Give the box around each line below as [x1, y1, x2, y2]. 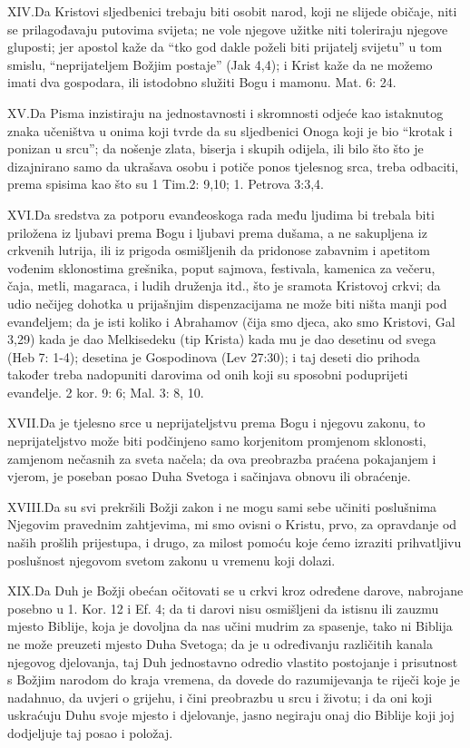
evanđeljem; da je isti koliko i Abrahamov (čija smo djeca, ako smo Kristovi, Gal [7, 311, 455, 330]
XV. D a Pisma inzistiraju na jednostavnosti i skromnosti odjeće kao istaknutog [7, 103, 444, 122]
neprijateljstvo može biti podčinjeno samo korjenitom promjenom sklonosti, [7, 431, 426, 450]
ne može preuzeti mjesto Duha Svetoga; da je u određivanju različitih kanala [7, 635, 434, 653]
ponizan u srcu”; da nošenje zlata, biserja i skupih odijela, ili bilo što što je [7, 139, 424, 158]
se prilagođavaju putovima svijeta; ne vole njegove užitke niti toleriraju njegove [7, 19, 448, 38]
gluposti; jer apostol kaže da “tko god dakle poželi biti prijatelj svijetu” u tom [7, 37, 443, 56]
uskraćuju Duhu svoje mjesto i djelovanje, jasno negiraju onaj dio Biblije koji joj [7, 705, 455, 724]
